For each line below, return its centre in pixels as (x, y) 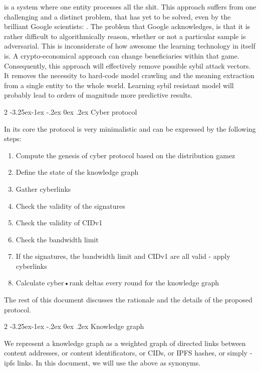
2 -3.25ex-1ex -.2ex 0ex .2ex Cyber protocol (71, 111)
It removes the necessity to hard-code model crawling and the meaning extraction (129, 75)
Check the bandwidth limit (57, 239)
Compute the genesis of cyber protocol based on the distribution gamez (125, 155)
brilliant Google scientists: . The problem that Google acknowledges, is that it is (127, 26)
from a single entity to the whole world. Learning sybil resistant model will (119, 85)
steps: (13, 138)
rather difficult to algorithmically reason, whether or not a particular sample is (125, 36)
